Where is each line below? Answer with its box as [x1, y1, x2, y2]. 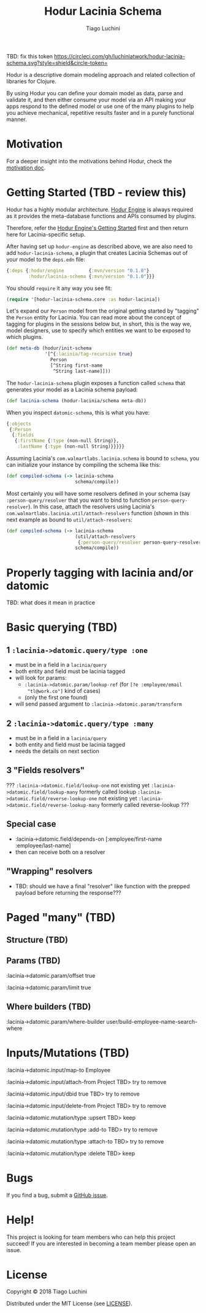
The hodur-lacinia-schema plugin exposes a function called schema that [6, 379, 186, 386]
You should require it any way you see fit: [6, 284, 112, 292]
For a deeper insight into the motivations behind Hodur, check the [6, 157, 172, 165]
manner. [6, 115, 28, 123]
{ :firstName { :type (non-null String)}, [14, 438, 120, 444]
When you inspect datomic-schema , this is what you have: [6, 408, 150, 416]
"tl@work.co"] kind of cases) [27, 687, 101, 695]
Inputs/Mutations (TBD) [6, 1046, 130, 1060]
